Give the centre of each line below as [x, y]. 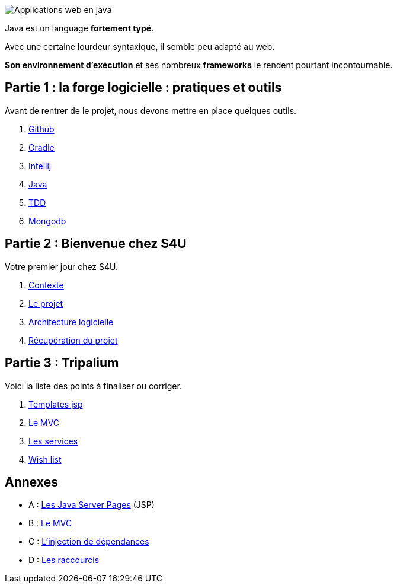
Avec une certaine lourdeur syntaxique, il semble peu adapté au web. [140, 47]
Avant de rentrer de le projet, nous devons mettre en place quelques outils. [151, 110]
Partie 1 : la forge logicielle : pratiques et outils [143, 88]
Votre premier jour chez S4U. [62, 266]
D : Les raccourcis [64, 560]
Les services [53, 441]
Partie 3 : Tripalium [62, 363]
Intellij [40, 166]
